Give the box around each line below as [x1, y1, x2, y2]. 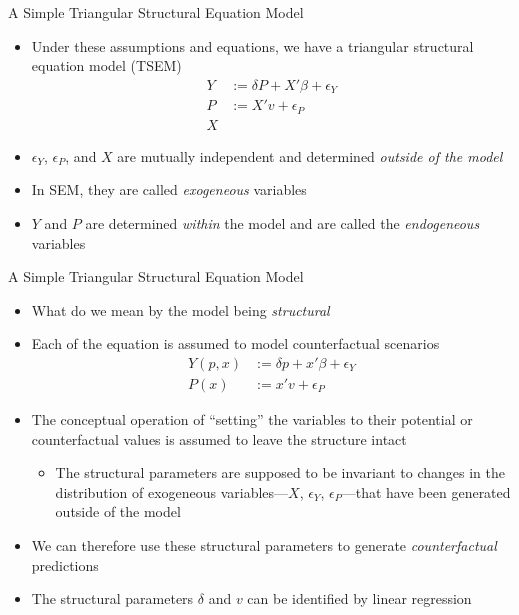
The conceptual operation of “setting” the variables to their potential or [31, 409, 473, 429]
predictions [31, 554, 99, 575]
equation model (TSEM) [31, 55, 182, 76]
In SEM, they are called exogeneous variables [31, 179, 307, 200]
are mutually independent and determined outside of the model [117, 145, 503, 166]
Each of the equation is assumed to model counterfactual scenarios [31, 333, 440, 354]
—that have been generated [341, 481, 511, 502]
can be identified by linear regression [247, 588, 472, 609]
